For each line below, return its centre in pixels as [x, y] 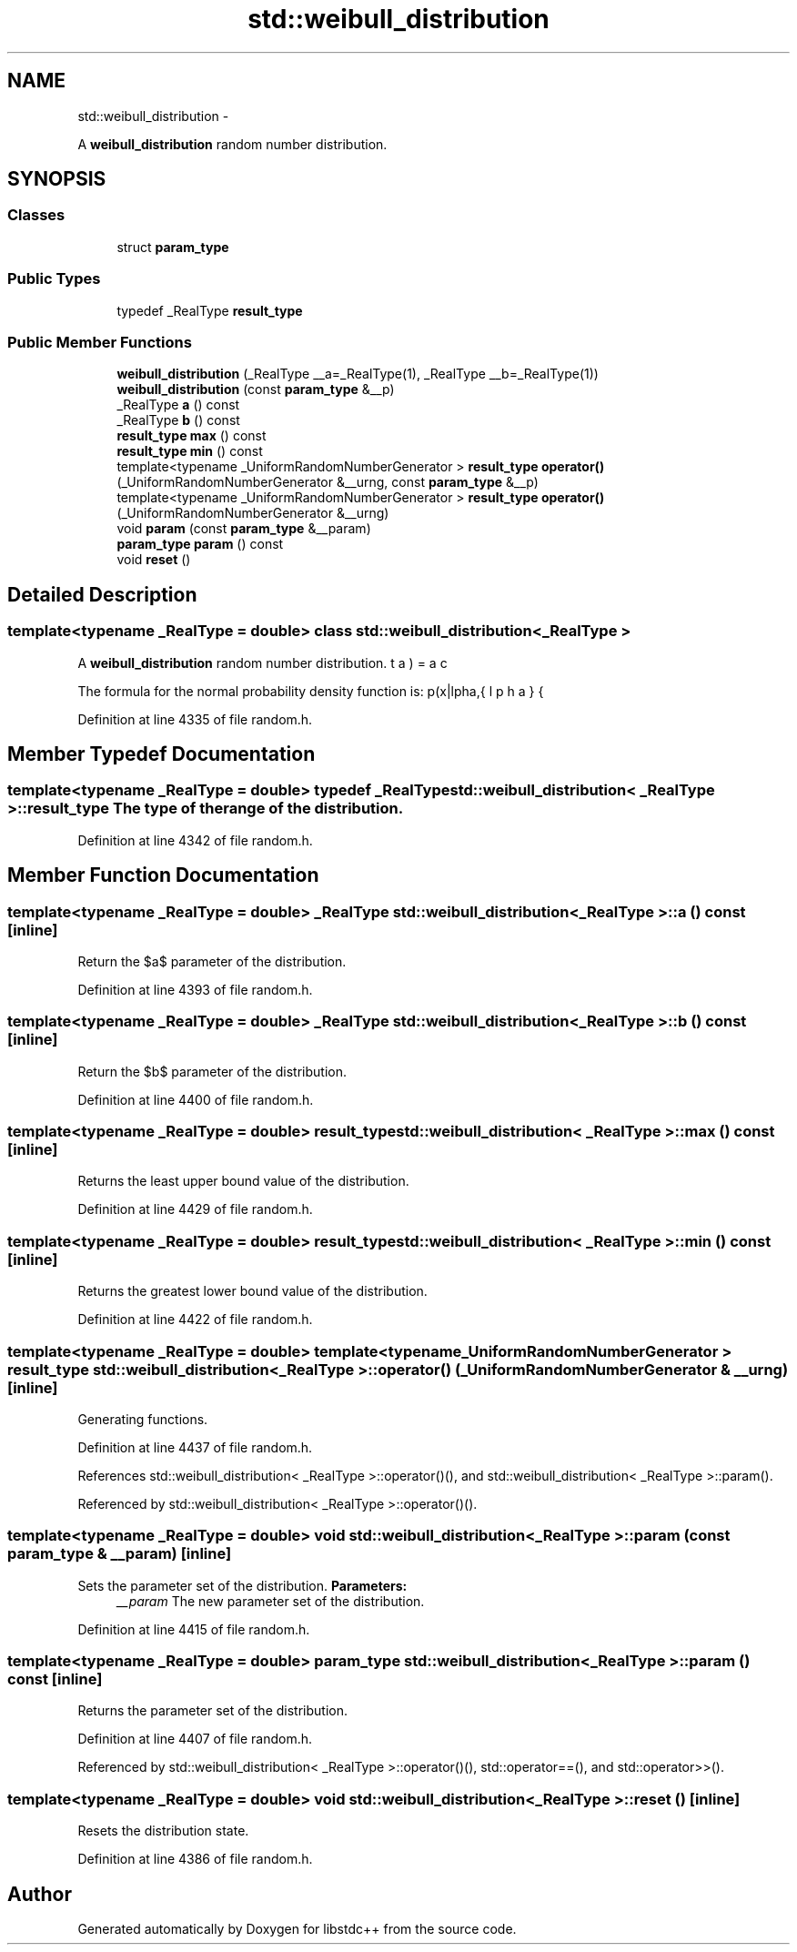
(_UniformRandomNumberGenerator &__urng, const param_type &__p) [328, 482]
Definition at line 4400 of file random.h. [196, 1099]
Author [40, 1894]
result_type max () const [192, 436]
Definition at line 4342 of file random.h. [195, 840]
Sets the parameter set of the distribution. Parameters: [242, 1585]
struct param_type [173, 247]
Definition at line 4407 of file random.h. [195, 1739]
